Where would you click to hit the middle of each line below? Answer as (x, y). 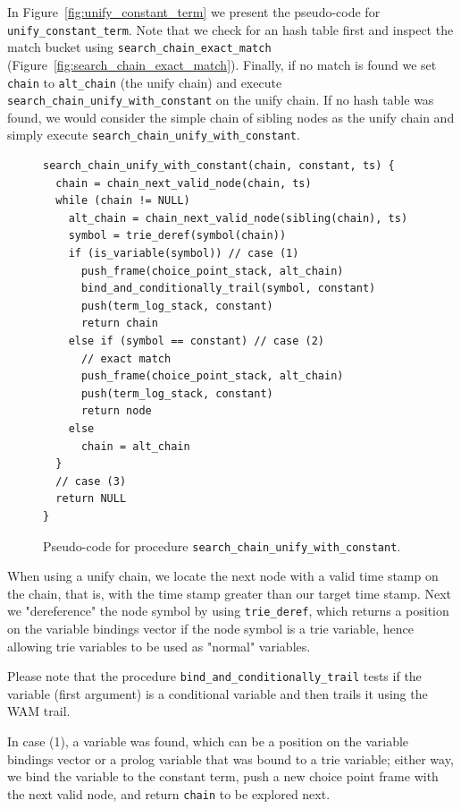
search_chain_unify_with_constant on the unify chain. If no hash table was (221, 100)
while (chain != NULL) (123, 201)
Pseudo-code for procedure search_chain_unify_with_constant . (222, 545)
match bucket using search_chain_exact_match (139, 47)
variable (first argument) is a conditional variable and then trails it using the (218, 693)
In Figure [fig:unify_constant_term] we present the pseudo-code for (194, 12)
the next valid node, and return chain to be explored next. (169, 793)
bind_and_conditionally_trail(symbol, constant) (228, 289)
